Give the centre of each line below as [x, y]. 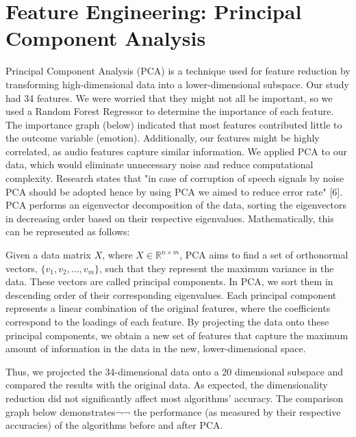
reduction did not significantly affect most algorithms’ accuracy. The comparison [175, 398]
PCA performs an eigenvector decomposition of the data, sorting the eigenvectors [176, 205]
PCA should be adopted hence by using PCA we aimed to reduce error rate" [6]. [174, 191]
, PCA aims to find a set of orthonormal [264, 255]
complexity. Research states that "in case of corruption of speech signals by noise [175, 178]
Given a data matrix [48, 255]
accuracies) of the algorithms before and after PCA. [114, 425]
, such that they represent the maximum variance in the [217, 268]
